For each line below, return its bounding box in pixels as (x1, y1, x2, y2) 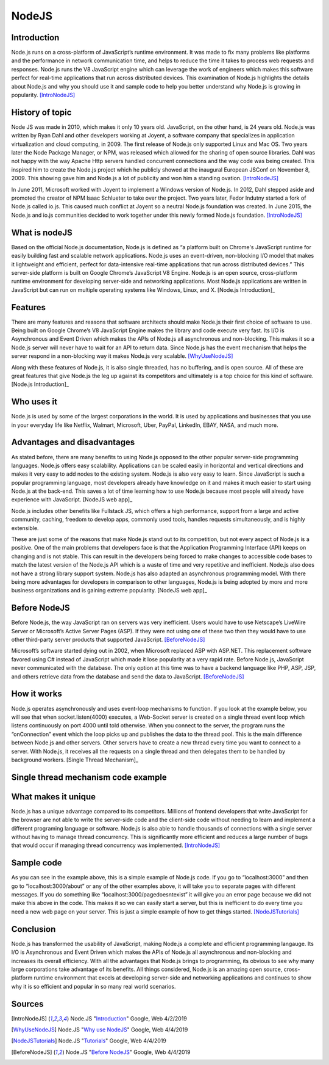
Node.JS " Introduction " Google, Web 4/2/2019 (70, 1014, 187, 1022)
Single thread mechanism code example (11, 772, 167, 782)
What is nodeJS (11, 227, 73, 238)
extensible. (11, 524, 39, 531)
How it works (11, 689, 62, 699)
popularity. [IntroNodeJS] (11, 92, 76, 99)
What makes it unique (11, 791, 96, 802)
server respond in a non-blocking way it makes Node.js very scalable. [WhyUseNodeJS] (11, 352, 233, 360)
